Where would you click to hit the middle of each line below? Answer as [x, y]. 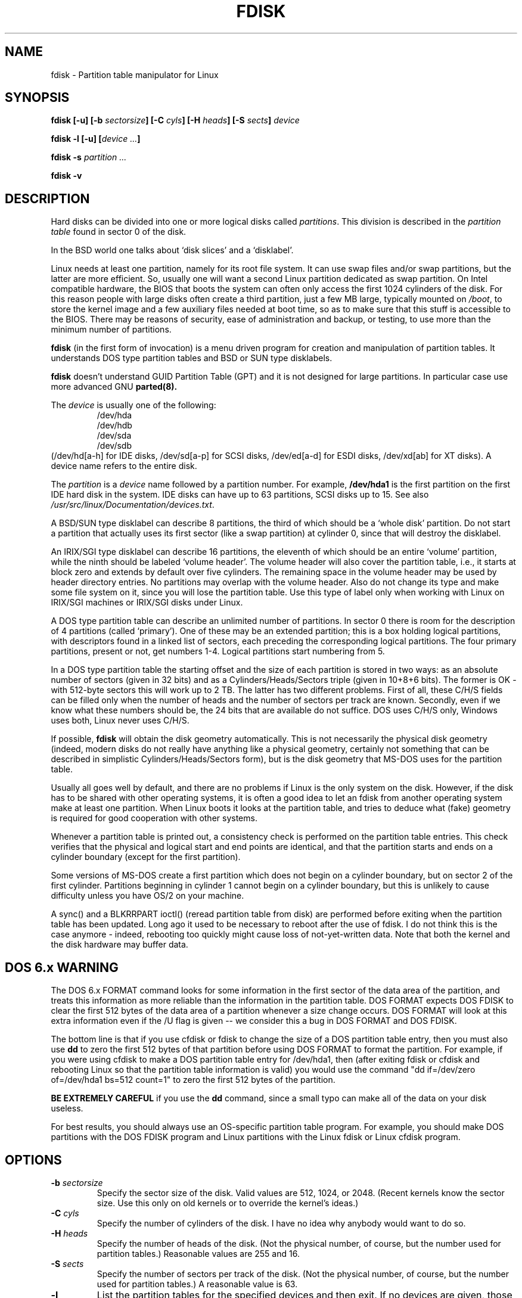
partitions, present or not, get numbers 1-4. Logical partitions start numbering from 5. [218, 651]
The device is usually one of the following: [133, 405]
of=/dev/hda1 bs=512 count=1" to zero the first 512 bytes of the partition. [193, 1080]
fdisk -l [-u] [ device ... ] [96, 139]
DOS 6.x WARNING [62, 967]
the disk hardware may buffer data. [119, 945]
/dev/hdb [114, 426]
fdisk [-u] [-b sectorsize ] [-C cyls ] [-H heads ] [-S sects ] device [175, 120]
